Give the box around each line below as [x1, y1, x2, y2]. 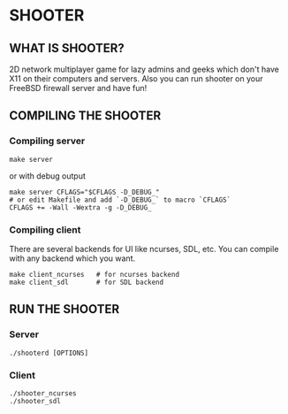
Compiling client [9, 223, 81, 235]
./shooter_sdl [9, 396, 62, 405]
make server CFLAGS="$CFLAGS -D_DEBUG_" [9, 188, 161, 196]
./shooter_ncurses [9, 388, 77, 398]
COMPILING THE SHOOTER [9, 108, 162, 124]
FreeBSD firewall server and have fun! [9, 83, 148, 93]
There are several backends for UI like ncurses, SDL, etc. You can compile [9, 243, 279, 254]
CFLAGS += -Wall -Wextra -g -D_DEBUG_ [9, 203, 152, 212]
